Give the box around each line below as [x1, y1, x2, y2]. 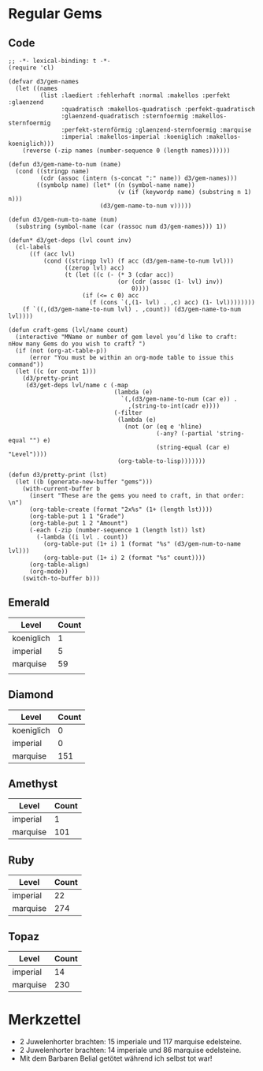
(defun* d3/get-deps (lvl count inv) [8, 237, 132, 244]
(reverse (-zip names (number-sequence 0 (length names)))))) [22, 147, 231, 155]
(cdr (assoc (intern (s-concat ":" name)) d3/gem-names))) [39, 174, 238, 182]
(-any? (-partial [156, 430, 213, 438]
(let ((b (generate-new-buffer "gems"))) [15, 478, 154, 486]
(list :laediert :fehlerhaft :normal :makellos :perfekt [39, 91, 231, 99]
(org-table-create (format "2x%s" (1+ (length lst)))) [28, 506, 213, 513]
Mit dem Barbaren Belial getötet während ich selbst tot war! [19, 1054, 213, 1063]
